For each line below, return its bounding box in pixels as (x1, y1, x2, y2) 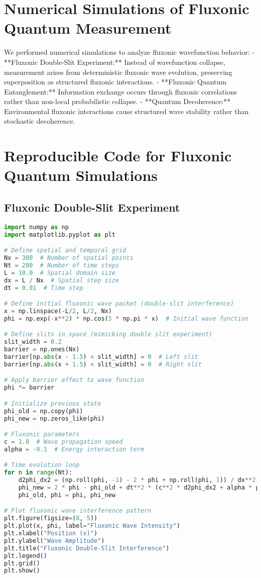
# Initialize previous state (4, 400, 101, 407)
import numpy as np (4, 223, 69, 231)
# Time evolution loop (4, 461, 80, 469)
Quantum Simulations (4, 165, 158, 185)
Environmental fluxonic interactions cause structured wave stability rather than (4, 106, 249, 116)
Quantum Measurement (4, 18, 172, 38)
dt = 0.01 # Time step (4, 284, 83, 292)
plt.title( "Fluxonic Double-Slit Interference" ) (4, 544, 170, 552)
